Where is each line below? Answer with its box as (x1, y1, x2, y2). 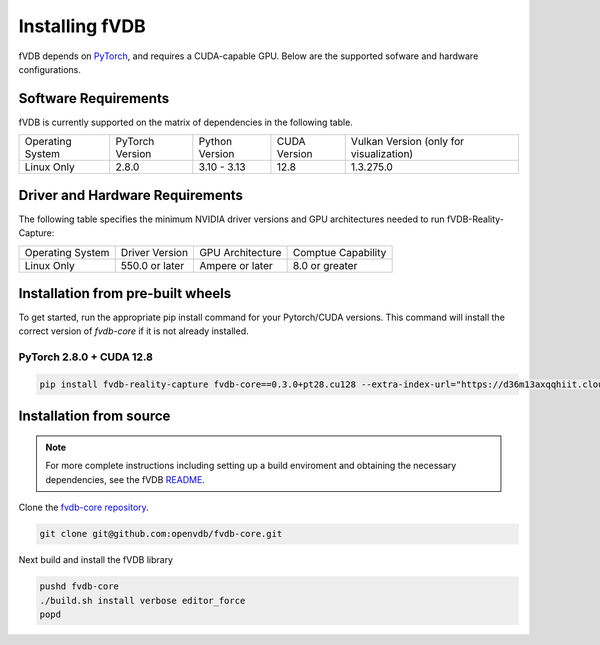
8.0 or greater (292, 258, 358, 272)
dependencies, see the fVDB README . (45, 473, 205, 485)
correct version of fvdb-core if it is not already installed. (18, 325, 249, 337)
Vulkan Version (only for (350, 135, 465, 149)
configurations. (18, 63, 82, 75)
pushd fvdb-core (39, 581, 120, 592)
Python (198, 135, 233, 149)
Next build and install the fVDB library (18, 554, 174, 566)
